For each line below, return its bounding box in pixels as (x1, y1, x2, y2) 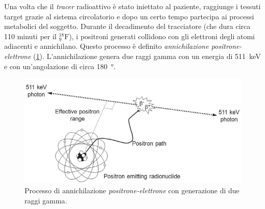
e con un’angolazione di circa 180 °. (4, 61, 116, 71)
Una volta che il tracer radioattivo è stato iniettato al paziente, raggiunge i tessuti (4, 1, 261, 11)
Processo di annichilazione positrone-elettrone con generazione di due (25, 185, 239, 196)
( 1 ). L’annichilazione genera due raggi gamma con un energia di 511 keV (33, 50, 261, 61)
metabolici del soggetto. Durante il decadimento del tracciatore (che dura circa (4, 21, 251, 32)
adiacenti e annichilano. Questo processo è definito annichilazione (4, 41, 209, 51)
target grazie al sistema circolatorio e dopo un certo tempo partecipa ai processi (4, 11, 254, 21)
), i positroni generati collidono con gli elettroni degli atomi (69, 31, 255, 41)
